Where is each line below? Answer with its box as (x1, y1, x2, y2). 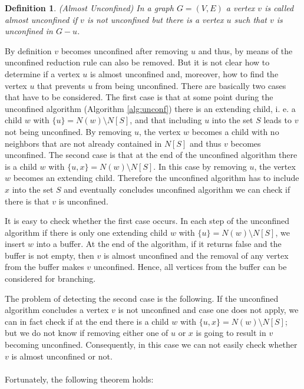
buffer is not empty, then (5, 249, 94, 261)
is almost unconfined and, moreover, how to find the (90, 67, 279, 80)
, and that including (130, 114, 202, 126)
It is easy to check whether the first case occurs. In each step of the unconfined (5, 215, 290, 227)
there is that (5, 194, 49, 207)
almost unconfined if (5, 13, 78, 25)
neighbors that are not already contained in (5, 137, 162, 149)
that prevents (37, 79, 85, 91)
